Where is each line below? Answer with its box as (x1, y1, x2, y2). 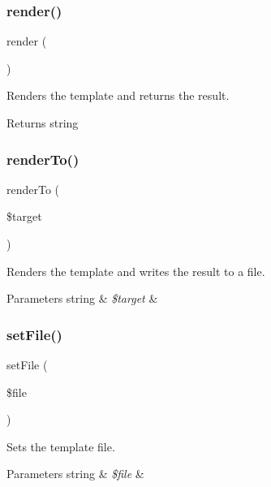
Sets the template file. (6, 437, 115, 455)
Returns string (6, 114, 79, 131)
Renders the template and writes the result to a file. (6, 262, 265, 279)
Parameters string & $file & (6, 465, 144, 482)
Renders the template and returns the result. (6, 87, 230, 104)
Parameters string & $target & (6, 290, 158, 307)
